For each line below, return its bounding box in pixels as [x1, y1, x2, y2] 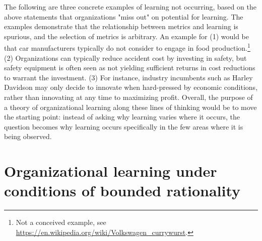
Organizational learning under [4, 161, 217, 181]
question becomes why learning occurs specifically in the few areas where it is [4, 121, 243, 132]
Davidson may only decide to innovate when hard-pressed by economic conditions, [4, 82, 258, 92]
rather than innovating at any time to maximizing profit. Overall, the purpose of [4, 92, 253, 102]
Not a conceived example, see [16, 217, 106, 227]
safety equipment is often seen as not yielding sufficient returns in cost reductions [4, 62, 255, 73]
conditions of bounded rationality [4, 180, 241, 201]
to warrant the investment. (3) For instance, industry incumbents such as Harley [4, 72, 253, 82]
